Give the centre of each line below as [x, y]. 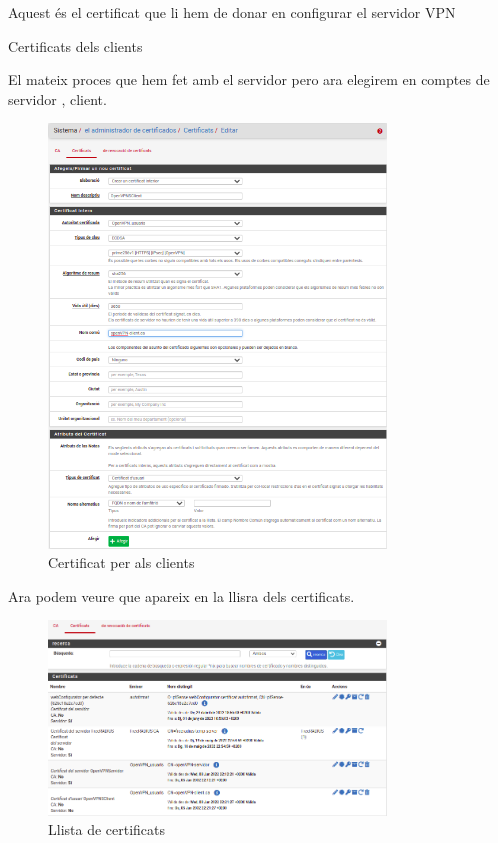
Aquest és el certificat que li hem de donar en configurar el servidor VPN [232, 12]
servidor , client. [57, 98]
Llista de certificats [107, 829]
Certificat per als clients [121, 562]
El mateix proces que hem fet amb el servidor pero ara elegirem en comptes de [249, 79]
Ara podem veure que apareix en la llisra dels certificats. [181, 595]
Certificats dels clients [75, 45]
